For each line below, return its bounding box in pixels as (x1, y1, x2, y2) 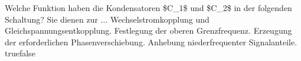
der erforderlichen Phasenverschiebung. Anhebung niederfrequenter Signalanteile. (5, 35, 297, 48)
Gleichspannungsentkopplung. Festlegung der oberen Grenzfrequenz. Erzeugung (5, 24, 292, 37)
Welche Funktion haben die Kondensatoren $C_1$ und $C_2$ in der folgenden (5, 2, 292, 13)
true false (5, 47, 35, 59)
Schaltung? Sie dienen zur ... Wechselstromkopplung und (5, 13, 210, 25)
